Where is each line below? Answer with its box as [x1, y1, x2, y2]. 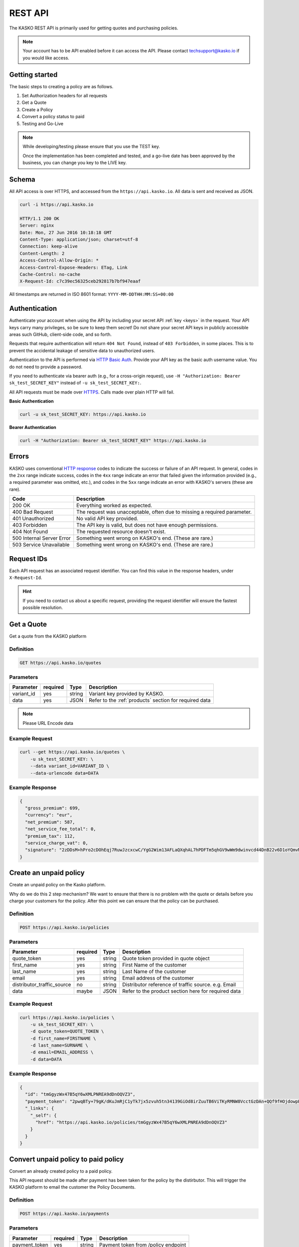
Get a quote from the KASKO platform [9, 633, 87, 639]
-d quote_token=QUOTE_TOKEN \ [30, 1029, 104, 1035]
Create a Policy [21, 106, 53, 112]
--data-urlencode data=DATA [30, 770, 99, 776]
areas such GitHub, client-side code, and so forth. [9, 332, 112, 337]
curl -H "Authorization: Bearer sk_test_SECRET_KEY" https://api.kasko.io [19, 438, 207, 443]
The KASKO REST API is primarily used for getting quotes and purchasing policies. [9, 25, 178, 31]
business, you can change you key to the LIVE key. [22, 160, 127, 166]
